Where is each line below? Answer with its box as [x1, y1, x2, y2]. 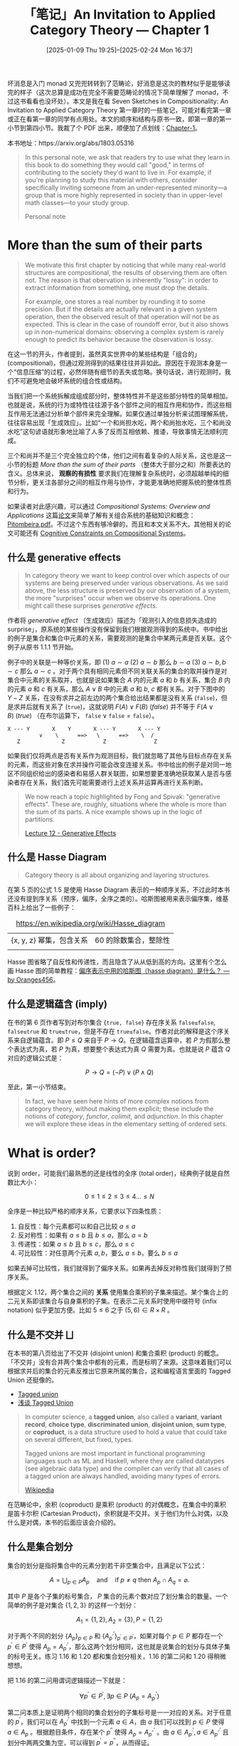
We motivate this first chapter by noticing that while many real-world [24, 261, 226, 269]
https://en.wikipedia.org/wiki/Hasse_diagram [16, 918, 166, 928]
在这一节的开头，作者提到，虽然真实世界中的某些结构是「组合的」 [7, 350, 201, 358]
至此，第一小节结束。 [7, 1083, 70, 1091]
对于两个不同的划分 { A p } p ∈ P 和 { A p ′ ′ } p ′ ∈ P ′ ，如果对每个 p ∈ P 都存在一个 [7, 1631, 223, 1642]
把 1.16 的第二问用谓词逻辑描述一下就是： [7, 1676, 127, 1685]
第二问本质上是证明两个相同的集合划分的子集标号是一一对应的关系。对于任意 [7, 1708, 232, 1717]
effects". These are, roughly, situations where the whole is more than [24, 799, 227, 809]
